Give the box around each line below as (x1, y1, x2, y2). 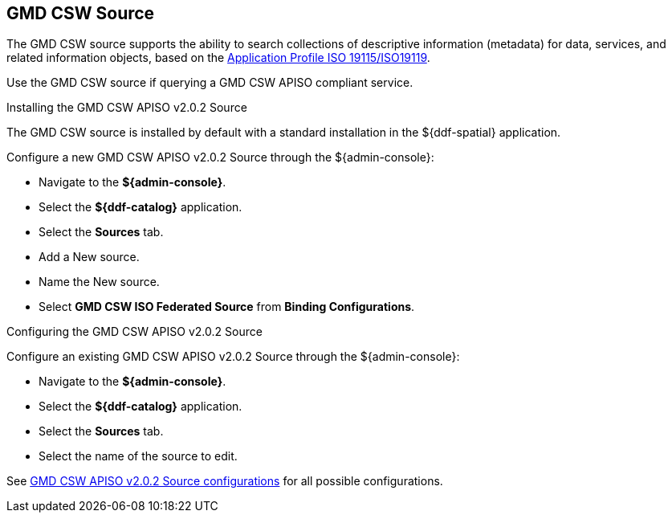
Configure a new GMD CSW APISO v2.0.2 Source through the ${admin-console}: (6, 150, 434, 165)
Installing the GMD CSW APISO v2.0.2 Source (6, 100, 247, 115)
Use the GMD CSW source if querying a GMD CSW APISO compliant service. (6, 76, 413, 90)
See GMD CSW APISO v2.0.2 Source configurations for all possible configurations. (6, 474, 443, 488)
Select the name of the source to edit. (39, 449, 238, 464)
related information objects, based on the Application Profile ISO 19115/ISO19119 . (6, 51, 430, 65)
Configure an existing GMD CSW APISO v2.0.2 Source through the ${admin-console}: (6, 349, 460, 364)
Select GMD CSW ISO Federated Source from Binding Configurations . (39, 300, 415, 314)
